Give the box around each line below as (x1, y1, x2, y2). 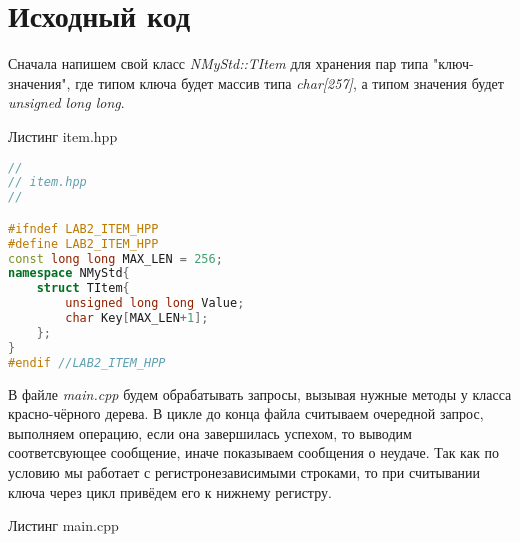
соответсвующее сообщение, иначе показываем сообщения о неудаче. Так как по (8, 442, 499, 463)
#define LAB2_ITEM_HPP (8, 236, 159, 251)
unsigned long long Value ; (65, 296, 245, 311)
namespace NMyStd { (8, 266, 130, 281)
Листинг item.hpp (8, 125, 118, 146)
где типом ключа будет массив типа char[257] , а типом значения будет (75, 72, 504, 93)
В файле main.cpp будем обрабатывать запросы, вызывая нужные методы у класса (8, 383, 512, 404)
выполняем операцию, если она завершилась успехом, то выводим (8, 422, 412, 443)
